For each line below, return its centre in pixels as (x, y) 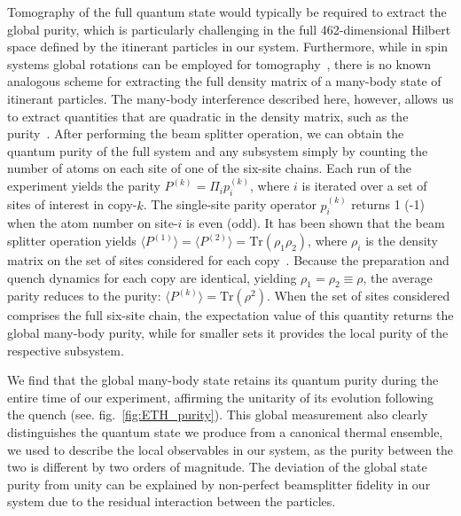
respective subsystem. (66, 350)
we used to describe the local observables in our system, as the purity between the (230, 449)
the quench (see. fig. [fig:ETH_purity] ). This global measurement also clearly (218, 414)
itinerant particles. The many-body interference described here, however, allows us (230, 98)
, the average (398, 277)
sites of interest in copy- (72, 204)
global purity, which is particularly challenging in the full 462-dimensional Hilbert (229, 29)
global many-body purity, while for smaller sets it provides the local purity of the (228, 332)
